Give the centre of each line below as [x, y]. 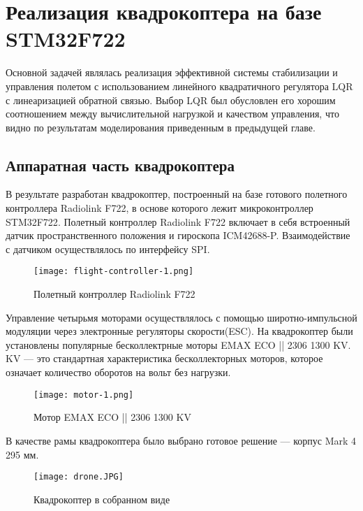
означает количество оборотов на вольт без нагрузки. [118, 372]
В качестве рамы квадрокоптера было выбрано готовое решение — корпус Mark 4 [181, 440]
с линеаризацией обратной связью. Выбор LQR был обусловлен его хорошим [171, 100]
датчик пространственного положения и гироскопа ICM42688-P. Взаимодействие [178, 235]
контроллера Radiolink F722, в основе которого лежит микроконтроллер [160, 208]
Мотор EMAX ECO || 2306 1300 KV [112, 417]
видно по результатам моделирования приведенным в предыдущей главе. [161, 127]
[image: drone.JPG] [79, 477]
